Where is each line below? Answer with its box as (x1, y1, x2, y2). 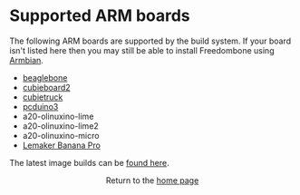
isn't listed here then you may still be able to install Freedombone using (9, 44, 275, 55)
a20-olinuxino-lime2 (22, 120, 100, 132)
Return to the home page (105, 174, 199, 186)
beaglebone (22, 72, 68, 83)
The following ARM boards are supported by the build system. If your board (9, 35, 292, 46)
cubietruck (22, 92, 63, 102)
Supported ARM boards (9, 5, 190, 26)
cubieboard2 (22, 82, 71, 93)
